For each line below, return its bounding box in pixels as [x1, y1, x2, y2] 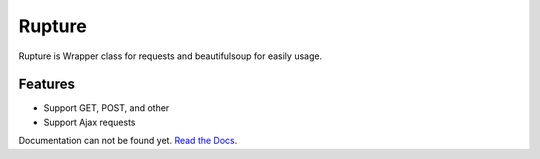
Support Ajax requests [43, 116, 136, 128]
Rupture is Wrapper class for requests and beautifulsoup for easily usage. [18, 50, 323, 62]
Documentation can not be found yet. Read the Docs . [18, 135, 238, 147]
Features [18, 76, 75, 93]
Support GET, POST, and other [43, 102, 170, 114]
